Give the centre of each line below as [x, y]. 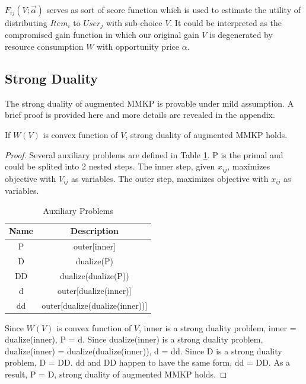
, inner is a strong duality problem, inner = [218, 327]
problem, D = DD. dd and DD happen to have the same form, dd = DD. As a [148, 362]
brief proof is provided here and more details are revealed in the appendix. [140, 115]
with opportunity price [138, 47]
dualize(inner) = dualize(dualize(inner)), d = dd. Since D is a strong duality [144, 351]
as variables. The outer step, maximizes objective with [170, 178]
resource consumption [44, 47]
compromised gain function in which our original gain [102, 35]
